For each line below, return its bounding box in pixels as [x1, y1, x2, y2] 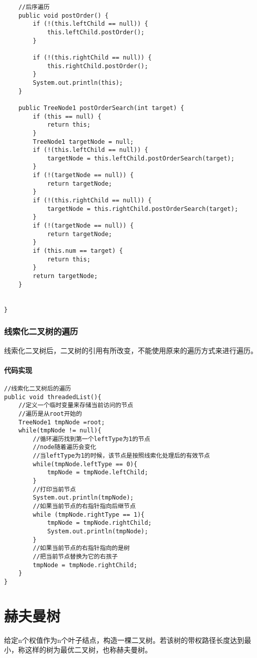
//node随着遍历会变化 [33, 444, 97, 451]
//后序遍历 [18, 4, 50, 11]
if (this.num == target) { [33, 247, 123, 255]
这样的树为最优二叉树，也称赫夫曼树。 [25, 644, 152, 655]
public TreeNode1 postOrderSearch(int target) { [18, 104, 184, 112]
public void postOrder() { [18, 12, 109, 19]
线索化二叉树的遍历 [4, 325, 78, 338]
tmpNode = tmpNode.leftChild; [47, 469, 148, 476]
